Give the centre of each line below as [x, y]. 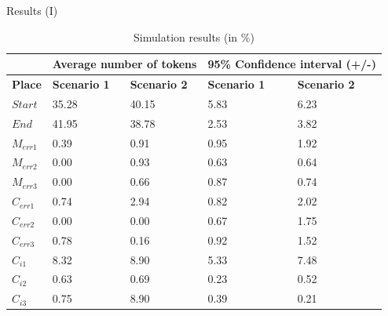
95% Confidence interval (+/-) [292, 64]
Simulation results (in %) [194, 36]
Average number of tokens [124, 64]
